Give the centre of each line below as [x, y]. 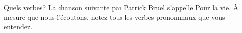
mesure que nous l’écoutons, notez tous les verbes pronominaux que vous [115, 17]
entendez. [18, 26]
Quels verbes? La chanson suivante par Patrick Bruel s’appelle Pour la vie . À [121, 7]
